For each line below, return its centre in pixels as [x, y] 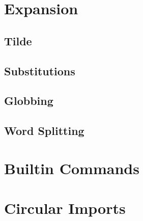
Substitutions [40, 71]
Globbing [29, 101]
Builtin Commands [72, 168]
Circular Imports [65, 208]
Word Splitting [44, 131]
